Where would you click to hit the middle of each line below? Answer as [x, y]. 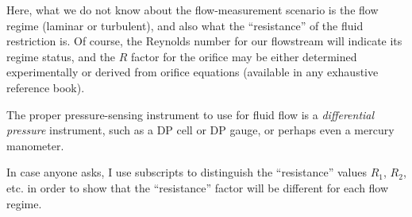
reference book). [46, 87]
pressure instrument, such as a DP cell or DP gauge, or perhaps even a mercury [200, 130]
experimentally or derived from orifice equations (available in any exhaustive [193, 72]
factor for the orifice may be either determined [244, 56]
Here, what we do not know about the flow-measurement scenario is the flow [193, 10]
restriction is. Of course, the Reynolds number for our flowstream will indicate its [204, 41]
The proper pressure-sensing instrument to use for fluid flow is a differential [191, 114]
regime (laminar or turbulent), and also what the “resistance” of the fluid [185, 25]
